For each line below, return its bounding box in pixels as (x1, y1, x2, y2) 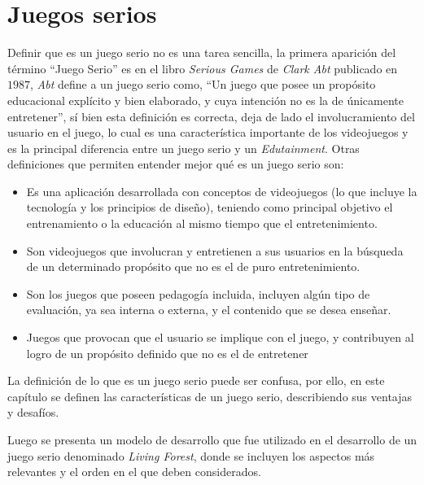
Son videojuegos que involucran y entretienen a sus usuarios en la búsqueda (26, 242, 404, 259)
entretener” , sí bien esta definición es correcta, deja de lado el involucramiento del (7, 107, 415, 125)
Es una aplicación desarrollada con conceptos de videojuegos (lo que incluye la (26, 182, 417, 199)
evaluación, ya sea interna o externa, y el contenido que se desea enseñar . (26, 301, 391, 318)
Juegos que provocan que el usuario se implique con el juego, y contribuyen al (26, 329, 414, 346)
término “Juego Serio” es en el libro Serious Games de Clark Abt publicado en (7, 59, 398, 76)
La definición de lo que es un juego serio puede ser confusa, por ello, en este (7, 372, 385, 389)
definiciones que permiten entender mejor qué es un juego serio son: (7, 155, 344, 173)
